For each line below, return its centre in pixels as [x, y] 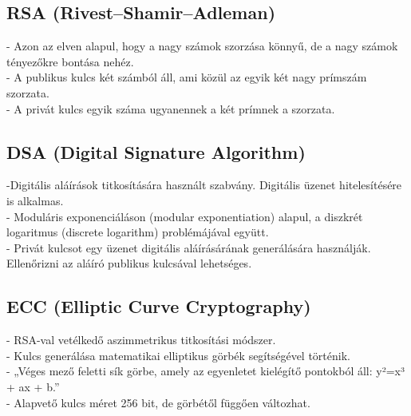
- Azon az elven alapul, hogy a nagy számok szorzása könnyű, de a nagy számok [202, 46]
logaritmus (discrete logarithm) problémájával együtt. [138, 232]
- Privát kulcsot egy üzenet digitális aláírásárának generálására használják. [189, 247]
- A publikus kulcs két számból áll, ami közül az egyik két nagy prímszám [187, 77]
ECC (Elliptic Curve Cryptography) [159, 306]
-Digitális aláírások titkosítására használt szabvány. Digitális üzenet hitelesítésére [204, 185]
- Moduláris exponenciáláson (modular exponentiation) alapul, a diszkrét [185, 216]
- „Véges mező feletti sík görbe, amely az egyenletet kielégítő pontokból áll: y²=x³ [206, 371]
